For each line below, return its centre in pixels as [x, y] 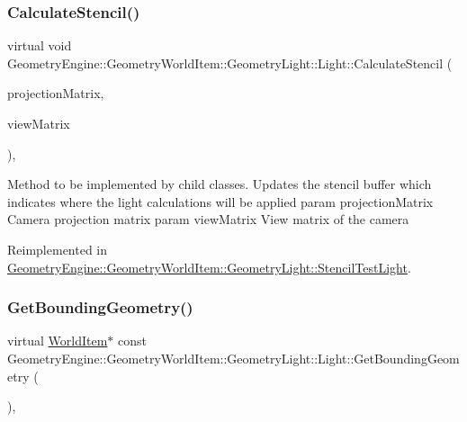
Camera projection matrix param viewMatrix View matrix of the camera [208, 219]
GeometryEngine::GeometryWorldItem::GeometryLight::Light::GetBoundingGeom [233, 358]
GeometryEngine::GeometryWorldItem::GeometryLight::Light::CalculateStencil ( [230, 63]
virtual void [40, 45]
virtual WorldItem [58, 341]
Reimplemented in [58, 249]
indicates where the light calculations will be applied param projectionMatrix [220, 201]
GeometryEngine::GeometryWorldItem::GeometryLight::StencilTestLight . [209, 267]
